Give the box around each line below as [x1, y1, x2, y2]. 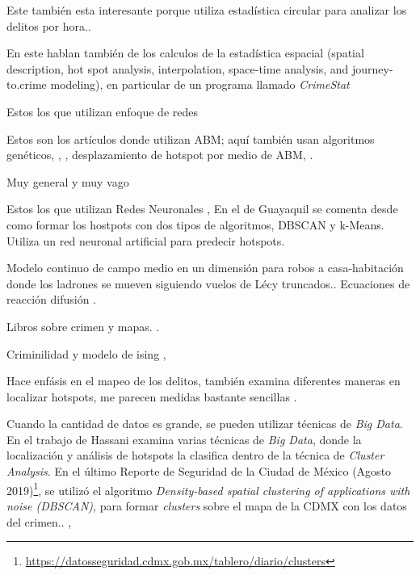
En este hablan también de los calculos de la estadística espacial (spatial [6, 44, 364, 61]
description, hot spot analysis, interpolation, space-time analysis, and [6, 60, 349, 77]
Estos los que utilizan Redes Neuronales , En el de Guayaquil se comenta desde [6, 200, 398, 217]
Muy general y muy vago [6, 173, 129, 190]
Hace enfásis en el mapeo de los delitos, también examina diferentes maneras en [6, 372, 401, 389]
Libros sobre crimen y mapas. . [6, 317, 160, 334]
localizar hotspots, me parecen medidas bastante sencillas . [6, 388, 297, 405]
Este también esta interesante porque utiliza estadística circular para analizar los [6, 2, 407, 18]
